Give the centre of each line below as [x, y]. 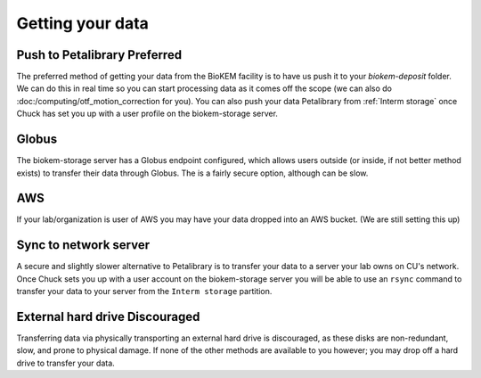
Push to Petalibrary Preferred [99, 55]
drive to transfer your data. [65, 363]
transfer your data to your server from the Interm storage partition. [144, 292]
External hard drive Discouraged [108, 316]
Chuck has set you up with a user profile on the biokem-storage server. [147, 114]
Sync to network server [83, 245]
